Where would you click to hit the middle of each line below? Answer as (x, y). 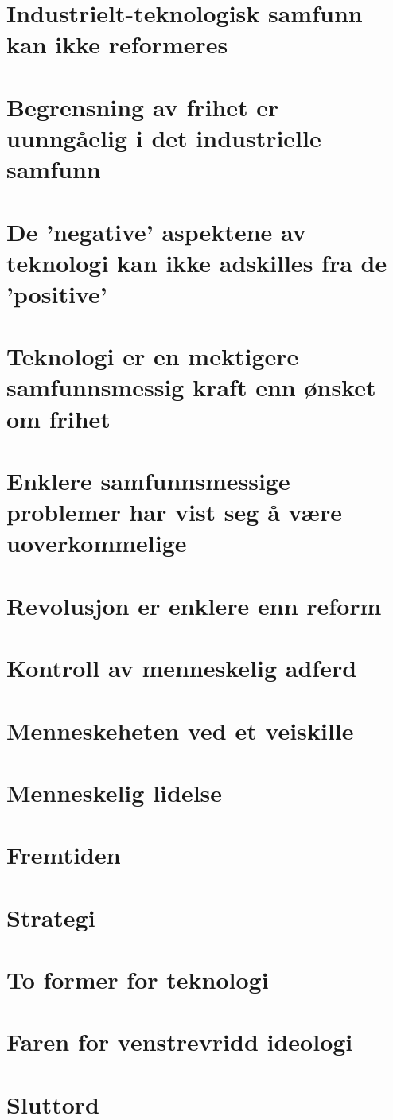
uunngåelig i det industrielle (164, 137)
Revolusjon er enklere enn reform (194, 605)
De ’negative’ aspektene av (156, 231)
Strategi (51, 917)
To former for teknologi (138, 979)
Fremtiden (64, 855)
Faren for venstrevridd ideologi (180, 1042)
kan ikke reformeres (117, 44)
